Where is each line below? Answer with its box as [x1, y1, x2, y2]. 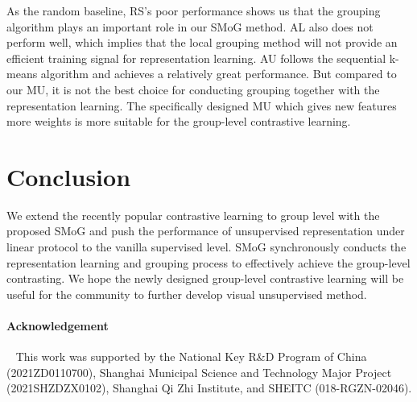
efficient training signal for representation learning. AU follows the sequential [6, 49, 386, 66]
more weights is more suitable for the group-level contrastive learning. [6, 113, 351, 130]
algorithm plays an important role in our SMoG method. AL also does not [6, 18, 374, 35]
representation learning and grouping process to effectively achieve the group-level [6, 254, 411, 271]
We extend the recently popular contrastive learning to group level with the [6, 206, 380, 223]
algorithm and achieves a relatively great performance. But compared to [40, 65, 397, 82]
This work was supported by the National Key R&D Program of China [15, 348, 367, 365]
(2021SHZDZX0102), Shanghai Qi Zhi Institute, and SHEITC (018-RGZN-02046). [6, 379, 412, 396]
